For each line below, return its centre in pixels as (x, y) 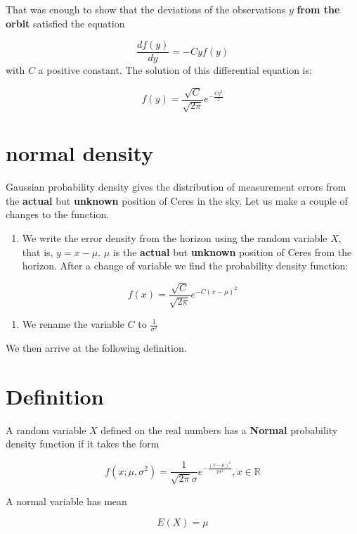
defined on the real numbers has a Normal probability (219, 430)
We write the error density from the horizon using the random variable (175, 237)
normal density (80, 153)
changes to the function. (58, 214)
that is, (38, 252)
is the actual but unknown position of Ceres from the (232, 252)
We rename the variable (73, 324)
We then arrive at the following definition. (96, 348)
